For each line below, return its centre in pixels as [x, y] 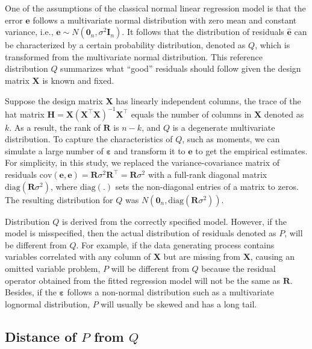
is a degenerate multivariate [224, 127]
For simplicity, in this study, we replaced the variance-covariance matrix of [142, 162]
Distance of [41, 336]
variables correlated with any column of [78, 256]
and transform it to [150, 150]
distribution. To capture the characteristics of [89, 139]
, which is [273, 45]
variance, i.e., [29, 32]
